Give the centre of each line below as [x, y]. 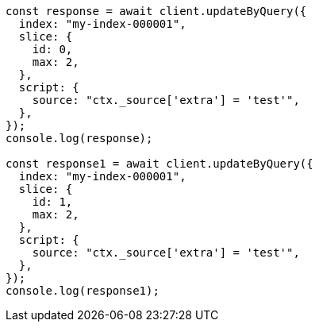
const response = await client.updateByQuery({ [156, 11]
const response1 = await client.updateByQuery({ [159, 164]
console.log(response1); [83, 291]
